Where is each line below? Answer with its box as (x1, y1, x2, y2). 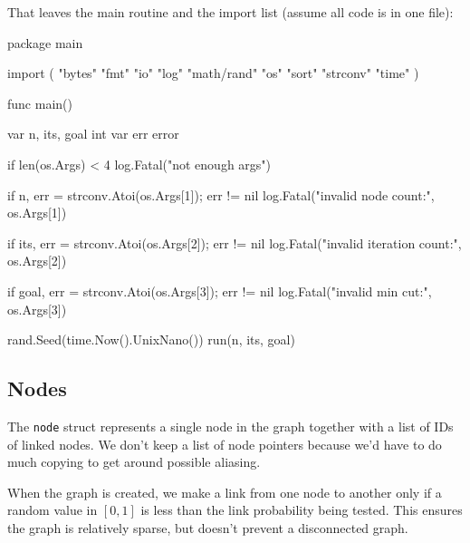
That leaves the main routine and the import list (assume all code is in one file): (7, 3, 454, 21)
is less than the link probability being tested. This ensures (140, 500, 463, 519)
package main (7, 33, 83, 52)
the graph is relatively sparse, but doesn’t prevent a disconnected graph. (7, 518, 408, 537)
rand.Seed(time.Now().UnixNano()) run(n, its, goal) (7, 330, 295, 349)
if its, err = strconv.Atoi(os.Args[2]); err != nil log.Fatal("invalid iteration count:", (7, 233, 462, 252)
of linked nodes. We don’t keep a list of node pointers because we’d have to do (7, 434, 442, 453)
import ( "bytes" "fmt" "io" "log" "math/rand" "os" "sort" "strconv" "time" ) (7, 63, 419, 82)
